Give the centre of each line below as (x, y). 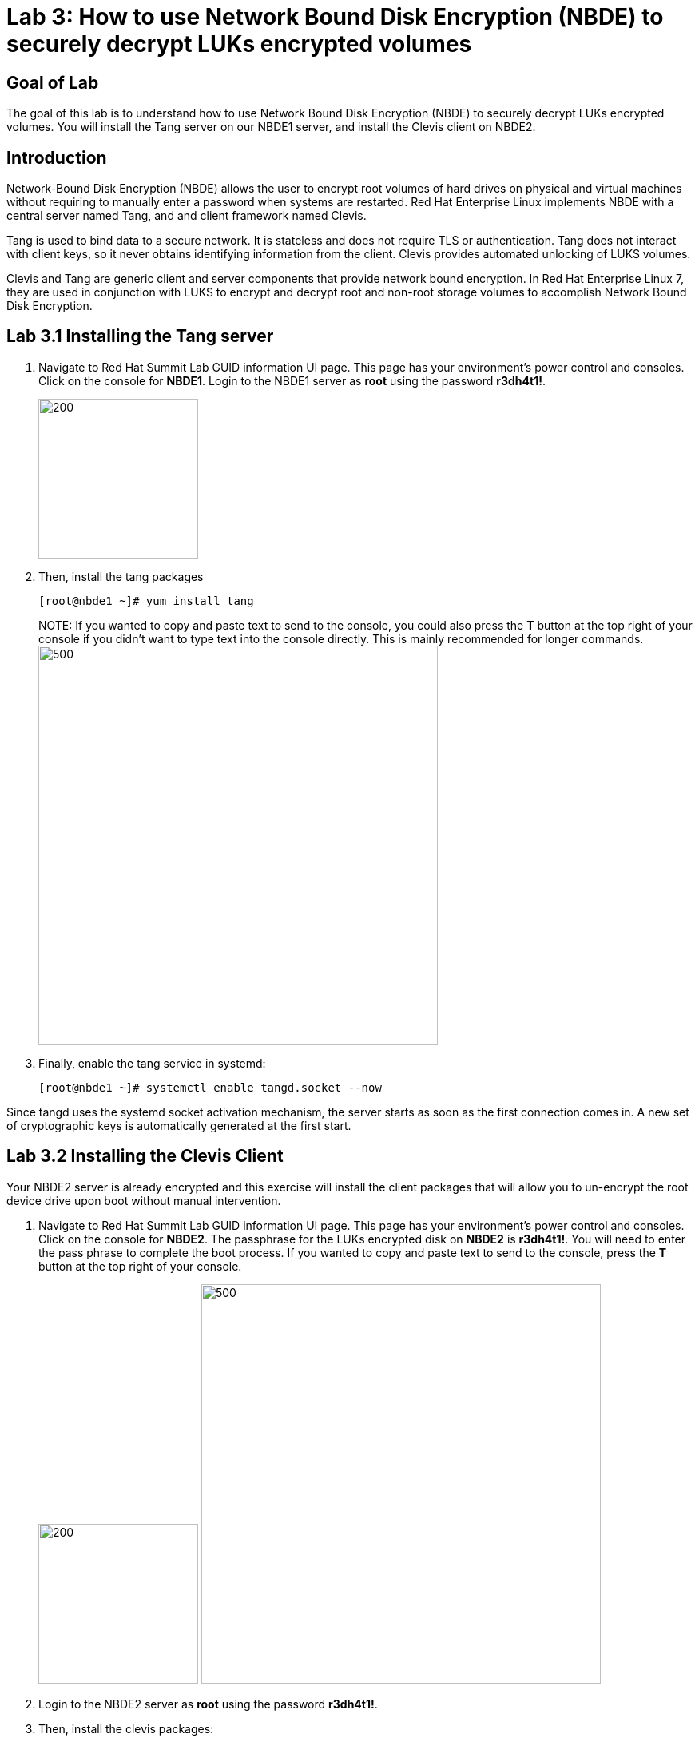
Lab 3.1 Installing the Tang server (140, 336)
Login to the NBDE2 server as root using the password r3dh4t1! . (208, 1704)
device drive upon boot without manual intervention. (144, 1200)
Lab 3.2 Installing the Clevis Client (145, 1156)
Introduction (57, 157)
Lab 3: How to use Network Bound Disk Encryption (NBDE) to (335, 17)
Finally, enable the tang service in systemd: (152, 1063)
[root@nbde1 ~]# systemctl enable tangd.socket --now (210, 1087)
